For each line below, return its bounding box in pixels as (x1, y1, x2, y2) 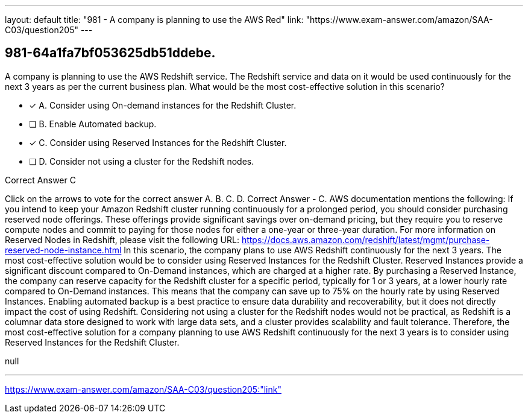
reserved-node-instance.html (5, 244, 122, 255)
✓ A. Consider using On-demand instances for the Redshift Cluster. (29, 100, 297, 110)
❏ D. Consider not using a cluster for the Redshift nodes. (29, 156, 254, 166)
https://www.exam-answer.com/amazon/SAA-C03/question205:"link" (5, 384, 281, 394)
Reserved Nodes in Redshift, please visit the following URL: (5, 234, 239, 245)
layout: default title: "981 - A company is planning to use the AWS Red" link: (5, 14, 304, 25)
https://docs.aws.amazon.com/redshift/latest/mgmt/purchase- (241, 234, 490, 245)
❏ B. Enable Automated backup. (29, 118, 157, 129)
